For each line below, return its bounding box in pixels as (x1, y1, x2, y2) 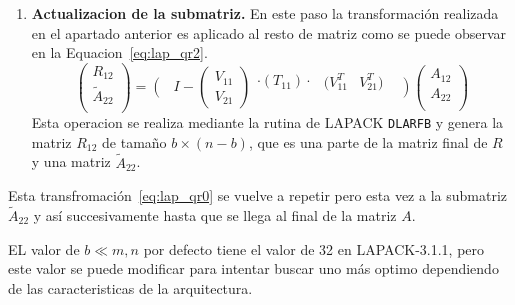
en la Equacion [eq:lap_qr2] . (31, 42, 208, 63)
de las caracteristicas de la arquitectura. (8, 277, 253, 298)
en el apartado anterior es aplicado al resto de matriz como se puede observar (31, 22, 506, 43)
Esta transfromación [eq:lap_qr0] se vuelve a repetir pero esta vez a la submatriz (8, 185, 508, 206)
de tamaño (102, 131, 167, 152)
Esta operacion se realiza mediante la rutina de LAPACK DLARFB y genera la (31, 112, 504, 133)
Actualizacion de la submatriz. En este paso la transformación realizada (31, 3, 499, 23)
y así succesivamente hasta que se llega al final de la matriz (33, 204, 397, 225)
